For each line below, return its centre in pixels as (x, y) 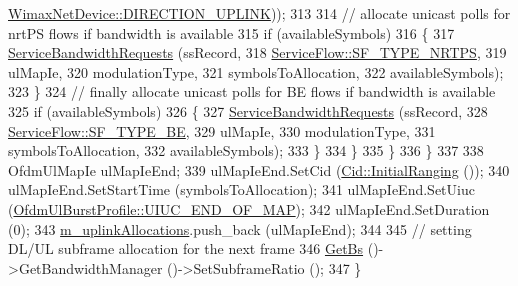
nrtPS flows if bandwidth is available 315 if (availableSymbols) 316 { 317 (231, 32)
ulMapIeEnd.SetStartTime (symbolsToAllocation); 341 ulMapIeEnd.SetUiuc (241, 189)
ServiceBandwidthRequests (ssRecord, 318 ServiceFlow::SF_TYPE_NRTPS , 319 (257, 52)
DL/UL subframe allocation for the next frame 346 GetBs (186, 248)
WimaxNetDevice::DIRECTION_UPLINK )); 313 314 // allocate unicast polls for (259, 13)
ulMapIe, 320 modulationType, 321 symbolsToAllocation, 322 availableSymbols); (256, 71)
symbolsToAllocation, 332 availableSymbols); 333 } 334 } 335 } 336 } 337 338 (246, 150)
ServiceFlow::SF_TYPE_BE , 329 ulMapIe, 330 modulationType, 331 (222, 130)
